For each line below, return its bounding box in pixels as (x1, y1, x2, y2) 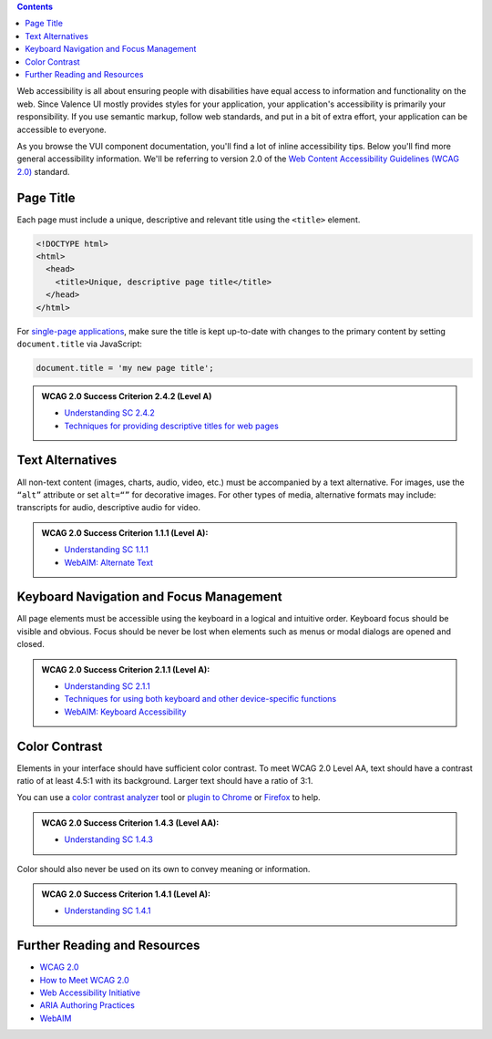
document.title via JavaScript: (16, 338, 143, 349)
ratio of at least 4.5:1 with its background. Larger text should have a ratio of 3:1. (16, 776, 313, 787)
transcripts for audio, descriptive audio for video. (16, 502, 200, 513)
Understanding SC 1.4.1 (64, 905, 151, 916)
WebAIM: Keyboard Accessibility (64, 706, 187, 717)
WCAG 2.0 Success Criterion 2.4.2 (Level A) (41, 390, 212, 401)
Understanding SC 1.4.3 (64, 834, 154, 845)
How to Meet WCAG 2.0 (39, 974, 129, 985)
